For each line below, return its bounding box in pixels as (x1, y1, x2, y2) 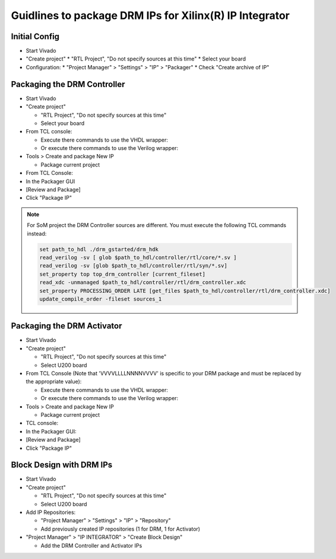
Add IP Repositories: (26, 509, 76, 516)
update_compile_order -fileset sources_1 (39, 295, 162, 302)
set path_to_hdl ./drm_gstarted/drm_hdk (39, 246, 159, 253)
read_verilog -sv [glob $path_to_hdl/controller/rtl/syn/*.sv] (39, 263, 228, 269)
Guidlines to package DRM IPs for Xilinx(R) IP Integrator (11, 9, 290, 22)
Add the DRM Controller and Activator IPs (40, 542, 142, 549)
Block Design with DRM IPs (11, 460, 113, 470)
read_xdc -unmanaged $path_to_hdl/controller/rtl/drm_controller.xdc (39, 279, 246, 286)
